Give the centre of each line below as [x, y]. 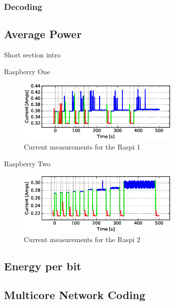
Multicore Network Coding [75, 295]
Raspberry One [27, 71]
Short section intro [32, 55]
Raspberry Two [27, 163]
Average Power [43, 34]
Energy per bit [43, 266]
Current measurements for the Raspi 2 [82, 239]
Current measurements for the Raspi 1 [82, 147]
